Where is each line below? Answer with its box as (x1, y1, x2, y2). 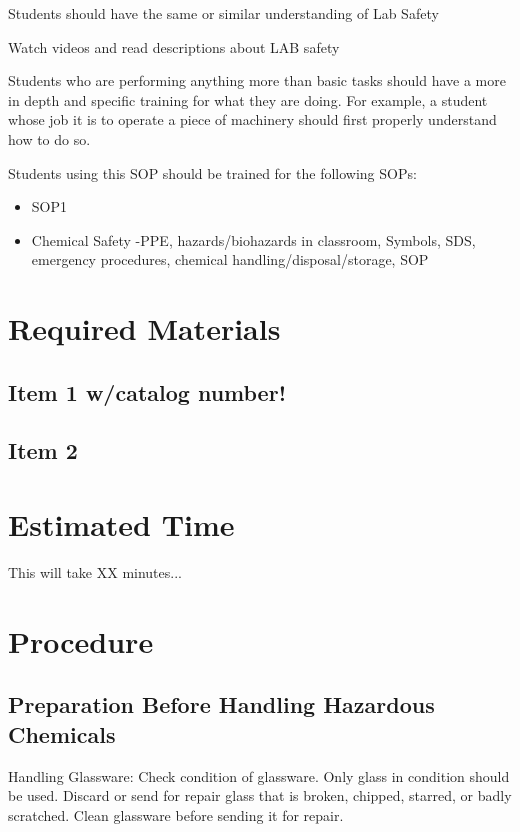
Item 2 (8, 435, 78, 466)
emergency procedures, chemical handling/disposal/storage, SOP (31, 249, 429, 270)
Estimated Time (8, 504, 235, 545)
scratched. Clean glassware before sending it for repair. (8, 804, 344, 825)
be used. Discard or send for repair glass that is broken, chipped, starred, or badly (8, 785, 512, 806)
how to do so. (8, 128, 91, 149)
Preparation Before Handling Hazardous (8, 689, 435, 720)
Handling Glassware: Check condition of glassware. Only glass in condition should (8, 765, 510, 786)
